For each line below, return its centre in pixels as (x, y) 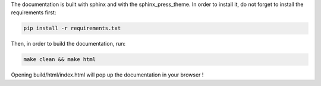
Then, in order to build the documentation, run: (68, 44)
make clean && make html (60, 60)
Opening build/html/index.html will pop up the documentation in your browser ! (107, 75)
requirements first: (34, 12)
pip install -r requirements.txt (72, 28)
